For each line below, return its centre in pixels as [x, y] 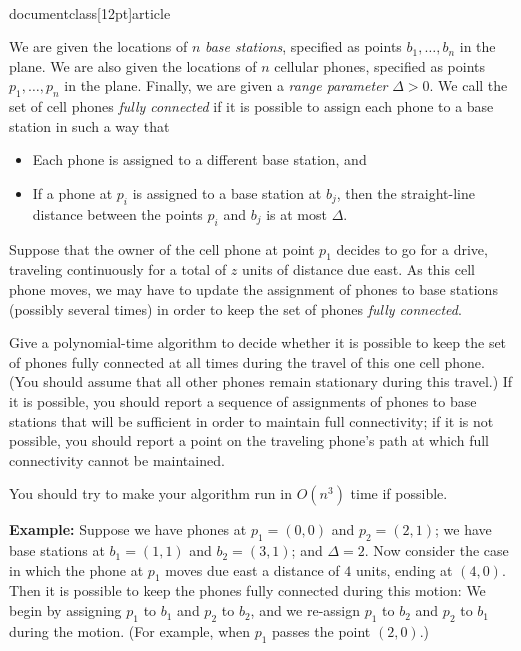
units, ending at [404, 569]
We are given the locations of [98, 46]
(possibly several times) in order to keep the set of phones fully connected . [235, 308]
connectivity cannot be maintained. [117, 459]
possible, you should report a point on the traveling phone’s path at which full [249, 440]
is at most [296, 213]
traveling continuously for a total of [118, 269]
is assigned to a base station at [227, 192]
